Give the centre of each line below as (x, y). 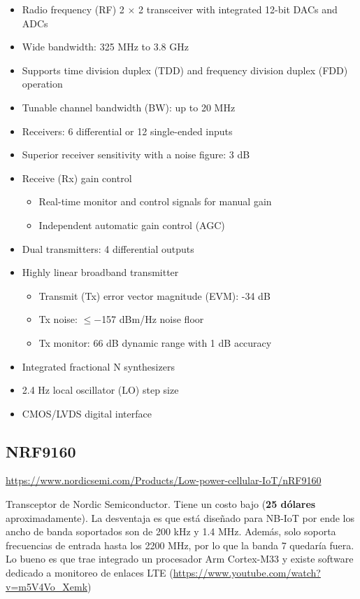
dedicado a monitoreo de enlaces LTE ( (89, 573)
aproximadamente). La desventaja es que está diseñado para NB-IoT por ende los (180, 517)
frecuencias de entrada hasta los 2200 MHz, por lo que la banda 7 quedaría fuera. (180, 545)
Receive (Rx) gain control (77, 178)
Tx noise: (58, 319)
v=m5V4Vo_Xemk (47, 586)
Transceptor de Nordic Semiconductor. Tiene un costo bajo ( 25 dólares (161, 504)
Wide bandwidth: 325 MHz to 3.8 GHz (105, 47)
